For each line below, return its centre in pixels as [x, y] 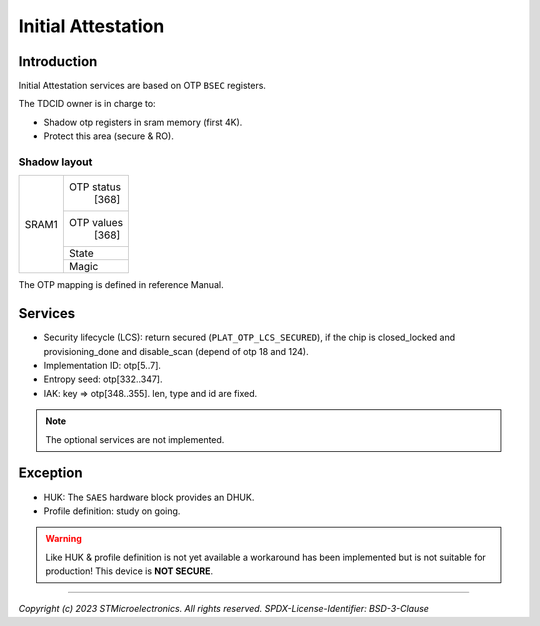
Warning [63, 539]
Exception [50, 473]
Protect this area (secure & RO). [108, 136]
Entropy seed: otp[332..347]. [103, 379]
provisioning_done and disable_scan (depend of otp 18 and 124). [176, 351]
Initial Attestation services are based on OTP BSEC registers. [142, 86]
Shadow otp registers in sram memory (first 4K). [143, 122]
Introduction [58, 61]
